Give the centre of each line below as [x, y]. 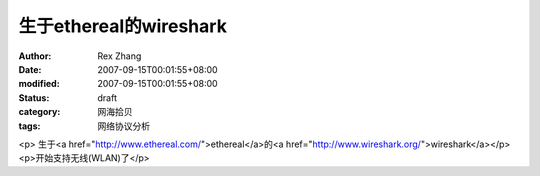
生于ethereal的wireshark [122, 26]
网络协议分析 [123, 126]
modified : [39, 84]
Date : [30, 69]
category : [39, 112]
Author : [35, 56]
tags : [29, 126]
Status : [34, 97]
